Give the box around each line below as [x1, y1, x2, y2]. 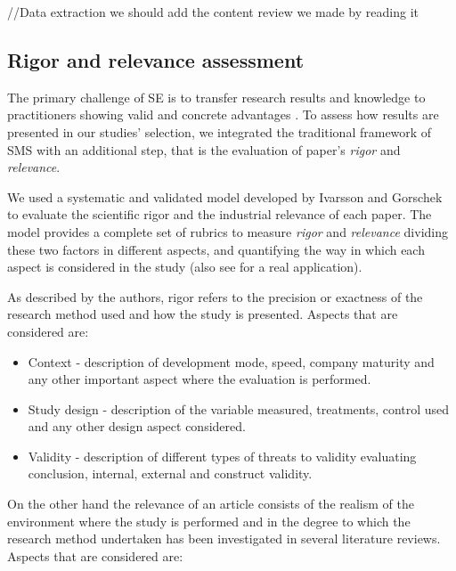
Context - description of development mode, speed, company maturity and [28, 352, 435, 371]
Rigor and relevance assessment [7, 45, 305, 73]
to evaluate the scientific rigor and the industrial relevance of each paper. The [7, 205, 432, 224]
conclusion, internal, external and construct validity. [28, 464, 313, 483]
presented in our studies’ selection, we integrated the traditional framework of [7, 122, 432, 141]
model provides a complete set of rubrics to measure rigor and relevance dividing [7, 222, 448, 241]
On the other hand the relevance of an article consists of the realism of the [7, 494, 414, 513]
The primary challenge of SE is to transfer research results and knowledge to [7, 87, 426, 106]
